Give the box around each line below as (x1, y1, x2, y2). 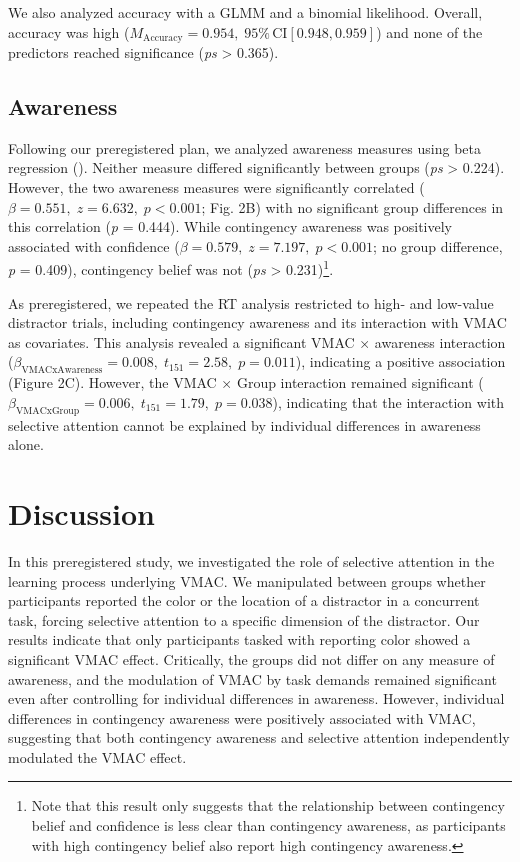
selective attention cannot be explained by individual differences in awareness (8, 414, 481, 435)
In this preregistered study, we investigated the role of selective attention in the (8, 550, 495, 571)
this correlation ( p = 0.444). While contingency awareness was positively (8, 216, 452, 237)
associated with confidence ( (8, 235, 180, 256)
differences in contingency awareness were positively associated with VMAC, (8, 707, 476, 728)
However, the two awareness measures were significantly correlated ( (8, 177, 425, 198)
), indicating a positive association (295, 351, 506, 372)
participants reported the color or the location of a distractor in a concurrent (8, 590, 480, 611)
